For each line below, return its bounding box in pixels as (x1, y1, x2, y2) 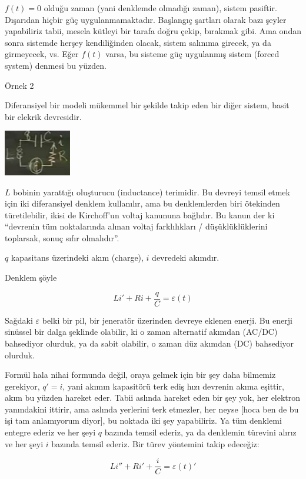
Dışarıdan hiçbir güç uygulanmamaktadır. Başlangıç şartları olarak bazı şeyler (5, 13, 287, 25)
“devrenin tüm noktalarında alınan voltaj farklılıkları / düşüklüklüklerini (5, 220, 268, 232)
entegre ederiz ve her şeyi (5, 426, 96, 438)
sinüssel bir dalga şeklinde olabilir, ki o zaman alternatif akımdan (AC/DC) (5, 325, 278, 338)
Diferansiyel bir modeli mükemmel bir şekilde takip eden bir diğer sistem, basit (5, 99, 290, 111)
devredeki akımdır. (152, 251, 219, 264)
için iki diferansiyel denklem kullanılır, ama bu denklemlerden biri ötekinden (5, 197, 280, 209)
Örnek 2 (5, 79, 34, 91)
